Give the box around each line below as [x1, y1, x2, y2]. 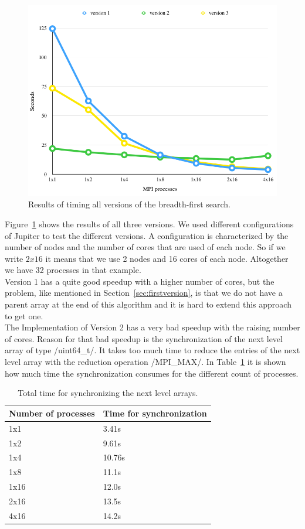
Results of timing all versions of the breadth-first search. [28, 198, 231, 210]
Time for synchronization [103, 407, 207, 419]
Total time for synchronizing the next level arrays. [18, 387, 198, 399]
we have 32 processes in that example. [5, 264, 141, 276]
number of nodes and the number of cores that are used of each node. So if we [5, 241, 286, 253]
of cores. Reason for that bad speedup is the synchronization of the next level [5, 332, 283, 344]
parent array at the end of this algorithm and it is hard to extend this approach [5, 298, 292, 310]
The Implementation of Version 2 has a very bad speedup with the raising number [5, 321, 300, 333]
